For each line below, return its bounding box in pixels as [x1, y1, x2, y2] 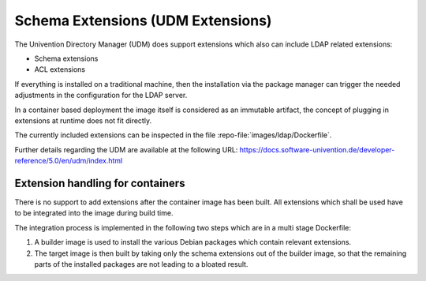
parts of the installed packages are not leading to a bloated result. [34, 259, 248, 268]
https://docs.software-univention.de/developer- [239, 144, 395, 154]
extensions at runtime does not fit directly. [14, 115, 152, 126]
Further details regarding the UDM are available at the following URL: [14, 144, 238, 154]
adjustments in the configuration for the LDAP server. [14, 91, 188, 100]
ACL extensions [34, 65, 86, 74]
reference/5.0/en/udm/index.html [14, 156, 123, 166]
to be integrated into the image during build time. [14, 208, 174, 218]
